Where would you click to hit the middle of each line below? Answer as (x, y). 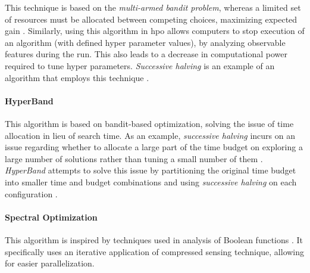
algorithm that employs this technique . (77, 77)
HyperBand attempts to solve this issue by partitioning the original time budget (151, 170)
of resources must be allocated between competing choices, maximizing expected (151, 19)
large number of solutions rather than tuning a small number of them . (134, 158)
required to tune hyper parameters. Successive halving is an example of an (140, 65)
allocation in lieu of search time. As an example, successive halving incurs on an (150, 135)
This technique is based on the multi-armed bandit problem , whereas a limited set (153, 7)
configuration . (31, 193)
